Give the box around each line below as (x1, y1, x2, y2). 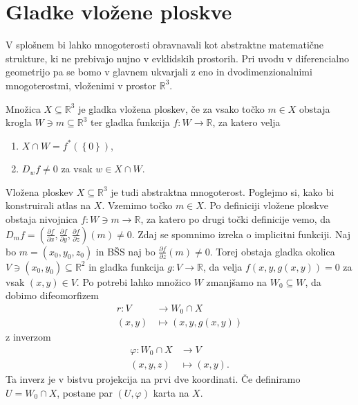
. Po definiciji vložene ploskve (203, 198, 328, 213)
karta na (153, 385, 189, 399)
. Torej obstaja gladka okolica (209, 244, 335, 258)
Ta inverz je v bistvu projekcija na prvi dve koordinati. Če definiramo (6, 372, 301, 386)
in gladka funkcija (88, 259, 164, 273)
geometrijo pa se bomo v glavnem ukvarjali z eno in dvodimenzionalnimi (6, 64, 312, 79)
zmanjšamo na (206, 274, 267, 289)
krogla (6, 115, 32, 129)
